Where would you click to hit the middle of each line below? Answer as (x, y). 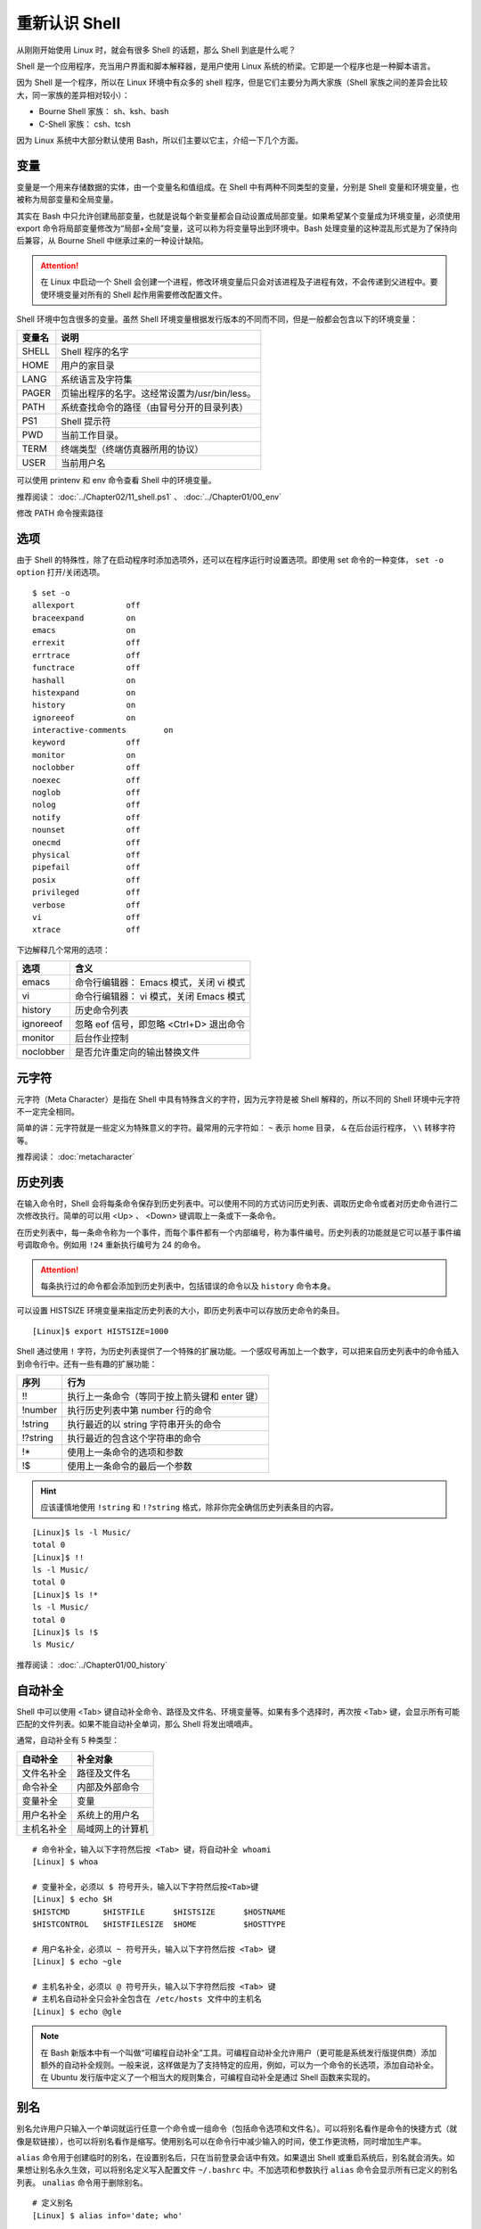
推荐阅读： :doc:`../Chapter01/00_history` (92, 1665)
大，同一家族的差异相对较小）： (73, 95)
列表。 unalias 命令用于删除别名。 (82, 2182)
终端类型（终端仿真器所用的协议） (132, 449)
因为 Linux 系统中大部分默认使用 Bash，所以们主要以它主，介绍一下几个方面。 (159, 140)
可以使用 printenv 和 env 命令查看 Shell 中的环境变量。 (117, 481)
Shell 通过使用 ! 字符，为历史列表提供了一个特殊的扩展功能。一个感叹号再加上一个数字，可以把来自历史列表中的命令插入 (238, 1352)
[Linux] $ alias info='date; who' (107, 2215)
